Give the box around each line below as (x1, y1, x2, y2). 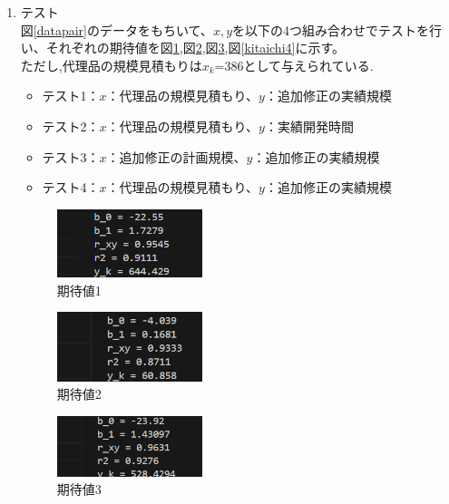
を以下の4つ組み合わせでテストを (232, 20, 429, 39)
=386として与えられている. (214, 55, 374, 74)
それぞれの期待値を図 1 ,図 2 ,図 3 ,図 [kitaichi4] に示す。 (45, 38, 346, 57)
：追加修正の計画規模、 (106, 147, 247, 166)
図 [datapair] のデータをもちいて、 (20, 20, 213, 39)
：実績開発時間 (264, 116, 354, 135)
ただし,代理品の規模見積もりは (20, 55, 202, 74)
